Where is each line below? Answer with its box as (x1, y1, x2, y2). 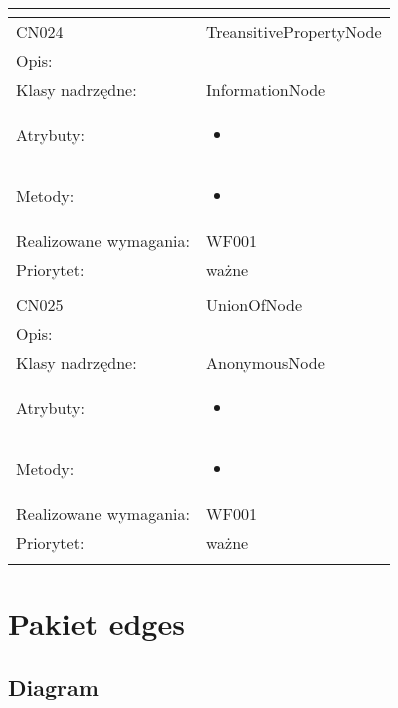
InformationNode (205, 78, 326, 101)
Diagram (8, 671, 99, 702)
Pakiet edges (8, 603, 185, 644)
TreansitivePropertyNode (205, 20, 382, 43)
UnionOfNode (205, 293, 303, 316)
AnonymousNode (205, 351, 325, 374)
